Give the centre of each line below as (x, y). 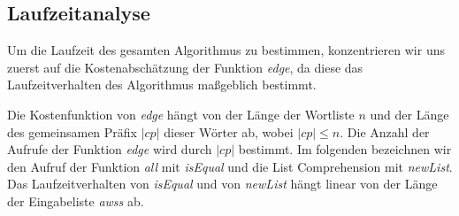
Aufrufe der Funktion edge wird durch (110, 149)
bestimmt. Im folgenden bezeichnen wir (345, 149)
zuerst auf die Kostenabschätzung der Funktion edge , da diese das (185, 67)
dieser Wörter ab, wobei (229, 131)
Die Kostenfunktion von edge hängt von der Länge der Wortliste (181, 114)
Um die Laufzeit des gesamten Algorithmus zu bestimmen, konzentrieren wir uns (226, 50)
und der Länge (409, 114)
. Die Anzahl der (385, 131)
